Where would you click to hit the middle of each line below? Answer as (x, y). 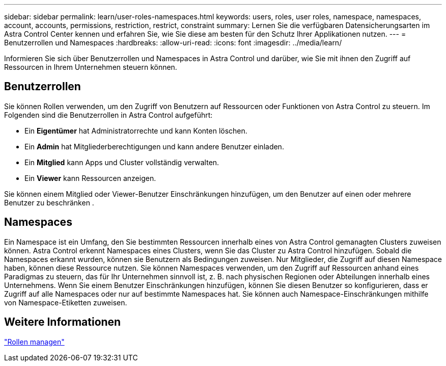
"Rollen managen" (34, 342)
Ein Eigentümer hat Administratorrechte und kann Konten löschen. (136, 130)
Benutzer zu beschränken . (49, 202)
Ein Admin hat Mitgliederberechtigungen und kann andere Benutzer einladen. (154, 146)
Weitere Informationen (63, 322)
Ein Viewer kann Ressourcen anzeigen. (90, 178)
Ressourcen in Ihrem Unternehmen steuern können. (91, 67)
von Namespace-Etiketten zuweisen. (66, 302)
